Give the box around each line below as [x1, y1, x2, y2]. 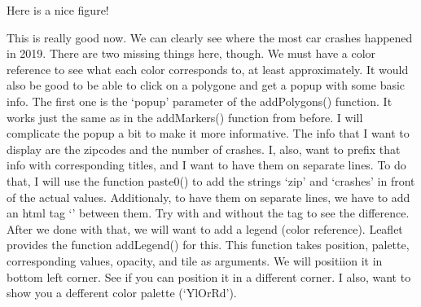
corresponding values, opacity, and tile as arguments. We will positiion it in [7, 252, 383, 269]
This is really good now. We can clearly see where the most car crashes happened [7, 29, 413, 46]
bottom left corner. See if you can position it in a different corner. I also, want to [7, 268, 411, 285]
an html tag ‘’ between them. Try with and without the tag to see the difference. [7, 204, 410, 221]
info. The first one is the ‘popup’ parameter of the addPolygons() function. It [7, 92, 392, 109]
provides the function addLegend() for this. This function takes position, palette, [7, 236, 410, 253]
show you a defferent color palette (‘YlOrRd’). [7, 284, 237, 301]
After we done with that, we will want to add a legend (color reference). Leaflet [7, 220, 403, 237]
